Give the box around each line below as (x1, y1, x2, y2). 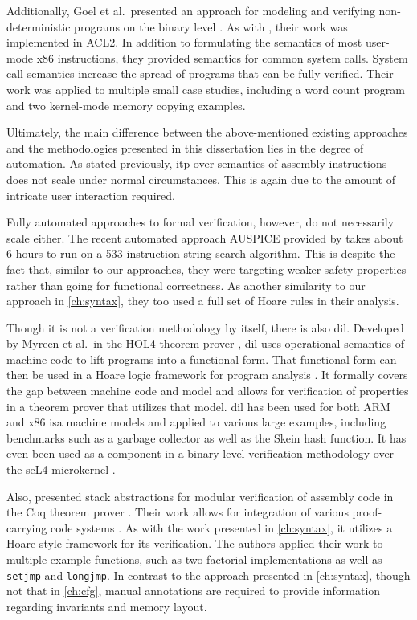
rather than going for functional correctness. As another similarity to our (6, 276, 366, 293)
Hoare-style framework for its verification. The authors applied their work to (6, 535, 383, 552)
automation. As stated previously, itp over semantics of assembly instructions (6, 155, 387, 172)
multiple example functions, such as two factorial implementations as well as (6, 551, 382, 567)
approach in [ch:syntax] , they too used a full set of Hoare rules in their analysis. (6, 292, 399, 309)
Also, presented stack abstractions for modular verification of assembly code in (6, 487, 394, 504)
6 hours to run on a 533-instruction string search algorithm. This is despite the (6, 245, 395, 262)
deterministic (6, 18, 71, 35)
